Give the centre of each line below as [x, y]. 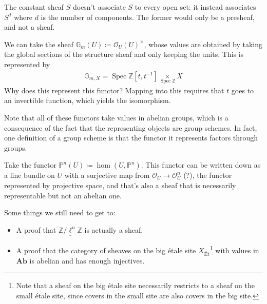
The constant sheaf [34, 7]
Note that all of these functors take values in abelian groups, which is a [116, 117]
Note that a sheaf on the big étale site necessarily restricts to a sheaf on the [135, 285]
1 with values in [234, 249]
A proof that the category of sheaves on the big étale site [106, 250]
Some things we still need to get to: [60, 212]
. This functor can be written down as [201, 165]
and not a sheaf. [30, 27]
